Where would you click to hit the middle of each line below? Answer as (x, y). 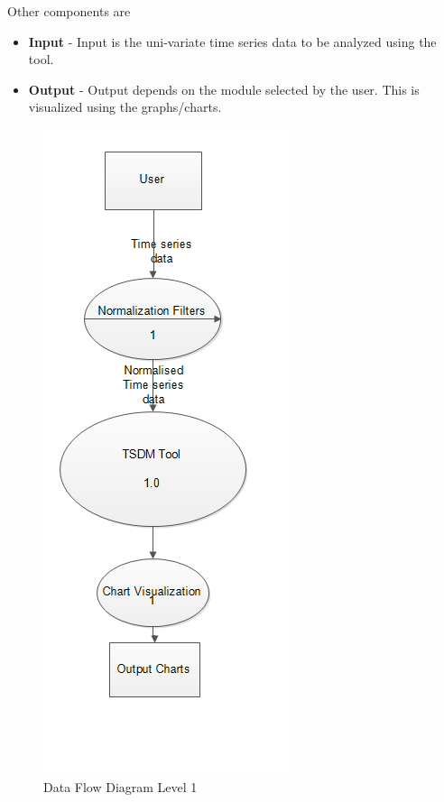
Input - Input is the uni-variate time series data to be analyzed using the (232, 41)
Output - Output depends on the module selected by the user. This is (224, 89)
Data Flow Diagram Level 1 (120, 786)
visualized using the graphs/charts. (125, 107)
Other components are (69, 11)
